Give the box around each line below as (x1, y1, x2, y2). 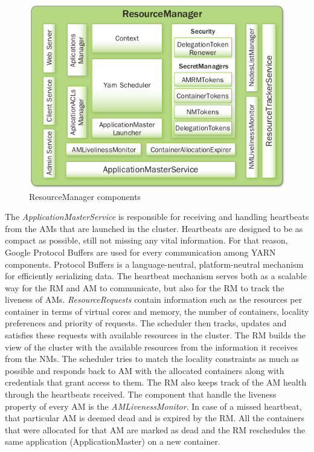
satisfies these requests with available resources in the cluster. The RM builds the (5, 329, 306, 341)
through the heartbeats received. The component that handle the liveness (5, 388, 277, 401)
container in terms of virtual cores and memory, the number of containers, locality (5, 305, 309, 317)
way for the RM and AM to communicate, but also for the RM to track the (5, 281, 284, 294)
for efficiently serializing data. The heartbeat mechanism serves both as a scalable (5, 270, 307, 282)
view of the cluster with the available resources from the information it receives (5, 340, 298, 353)
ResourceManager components (29, 190, 141, 202)
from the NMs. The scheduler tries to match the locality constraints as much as (5, 352, 300, 365)
